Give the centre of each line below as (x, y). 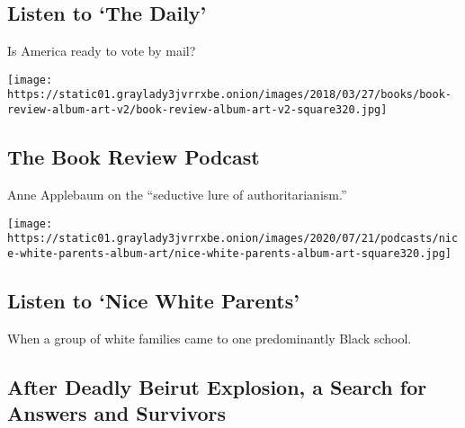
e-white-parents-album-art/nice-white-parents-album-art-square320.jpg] (229, 253)
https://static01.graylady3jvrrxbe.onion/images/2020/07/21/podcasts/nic (233, 239)
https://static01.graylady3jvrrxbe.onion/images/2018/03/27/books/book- (229, 95)
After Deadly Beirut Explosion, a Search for (217, 386)
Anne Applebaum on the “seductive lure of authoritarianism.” (177, 194)
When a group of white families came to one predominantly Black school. (210, 338)
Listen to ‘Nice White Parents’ (153, 300)
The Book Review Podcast (134, 157)
